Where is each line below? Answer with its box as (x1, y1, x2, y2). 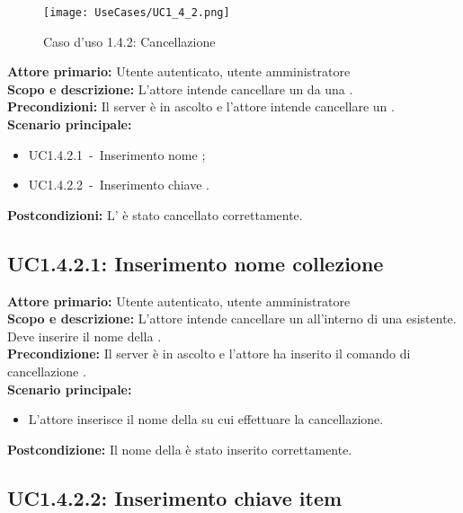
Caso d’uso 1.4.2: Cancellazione (43, 31, 216, 50)
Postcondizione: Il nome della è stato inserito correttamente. (7, 439, 352, 458)
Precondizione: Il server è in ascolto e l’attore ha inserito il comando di (7, 344, 411, 363)
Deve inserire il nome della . (7, 326, 162, 345)
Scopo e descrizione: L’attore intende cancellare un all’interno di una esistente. (7, 309, 457, 328)
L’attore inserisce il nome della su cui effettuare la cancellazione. (28, 410, 384, 429)
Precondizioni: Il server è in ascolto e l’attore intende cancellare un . (7, 97, 395, 116)
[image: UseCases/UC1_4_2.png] (43, 6, 230, 19)
